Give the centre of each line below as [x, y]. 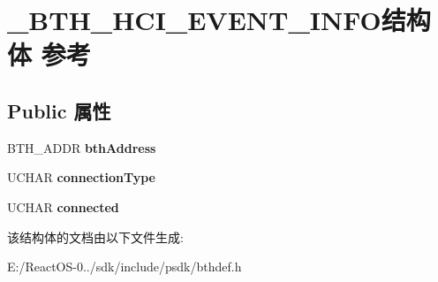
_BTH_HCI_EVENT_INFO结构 [219, 20]
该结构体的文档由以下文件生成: [95, 236]
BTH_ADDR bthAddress [82, 147]
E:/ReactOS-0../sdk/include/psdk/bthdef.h [125, 267]
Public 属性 [59, 110]
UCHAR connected [63, 206]
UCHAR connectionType [81, 177]
